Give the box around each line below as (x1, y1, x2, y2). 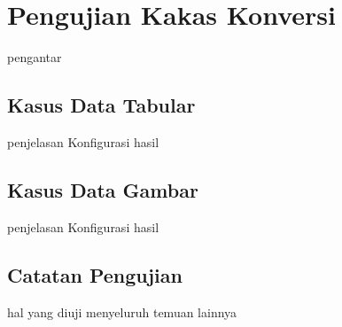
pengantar (7, 48, 62, 66)
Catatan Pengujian (7, 261, 183, 288)
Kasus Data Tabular (7, 91, 196, 119)
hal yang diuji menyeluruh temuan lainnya (7, 302, 237, 321)
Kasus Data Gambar (7, 175, 198, 203)
